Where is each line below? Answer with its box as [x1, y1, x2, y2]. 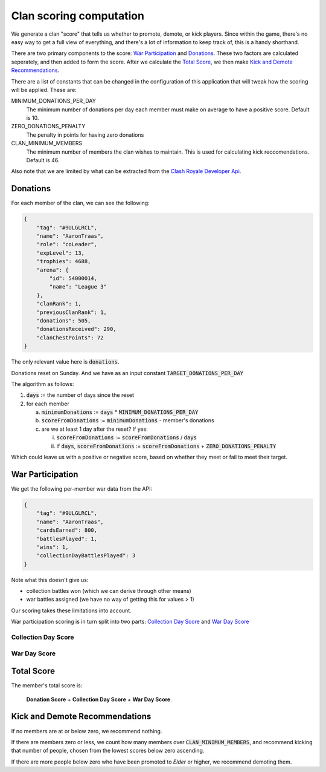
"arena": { [36, 266, 69, 273]
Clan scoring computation [11, 9, 145, 22]
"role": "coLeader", [36, 241, 98, 248]
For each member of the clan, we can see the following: [11, 200, 150, 207]
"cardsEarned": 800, [36, 527, 98, 534]
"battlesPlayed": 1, [36, 535, 98, 542]
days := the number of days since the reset [26, 391, 134, 399]
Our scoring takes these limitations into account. [11, 607, 132, 614]
